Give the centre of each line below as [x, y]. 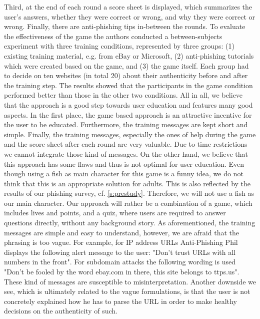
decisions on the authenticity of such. [61, 311]
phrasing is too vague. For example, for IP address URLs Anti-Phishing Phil [121, 242]
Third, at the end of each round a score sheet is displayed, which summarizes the [128, 7]
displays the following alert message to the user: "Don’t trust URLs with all [120, 252]
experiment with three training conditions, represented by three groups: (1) [119, 46]
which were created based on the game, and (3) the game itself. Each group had [126, 65]
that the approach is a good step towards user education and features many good [128, 104]
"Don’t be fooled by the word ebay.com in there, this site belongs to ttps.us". [122, 272]
